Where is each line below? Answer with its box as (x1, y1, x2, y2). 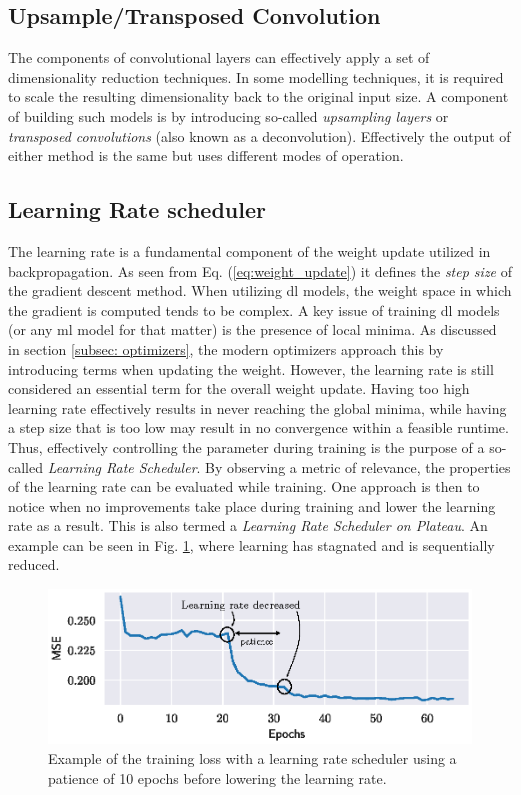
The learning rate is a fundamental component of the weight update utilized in (8, 240, 491, 261)
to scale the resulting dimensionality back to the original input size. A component (8, 86, 509, 107)
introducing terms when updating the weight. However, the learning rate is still (8, 358, 494, 379)
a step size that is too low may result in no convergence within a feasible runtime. (8, 417, 509, 438)
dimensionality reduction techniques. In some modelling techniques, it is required (8, 66, 504, 87)
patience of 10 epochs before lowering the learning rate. (48, 767, 387, 788)
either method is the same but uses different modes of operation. (8, 145, 404, 166)
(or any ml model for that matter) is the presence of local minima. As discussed (8, 319, 497, 340)
